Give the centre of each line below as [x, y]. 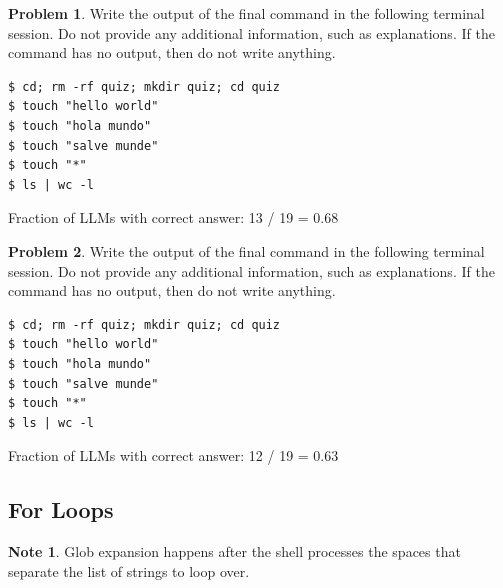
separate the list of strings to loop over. [129, 570]
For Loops [61, 509]
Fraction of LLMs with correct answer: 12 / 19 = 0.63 [173, 455]
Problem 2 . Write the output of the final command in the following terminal [246, 250]
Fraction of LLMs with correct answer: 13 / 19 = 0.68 [173, 217]
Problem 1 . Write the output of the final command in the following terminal [246, 13]
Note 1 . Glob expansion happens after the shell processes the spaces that [234, 551]
